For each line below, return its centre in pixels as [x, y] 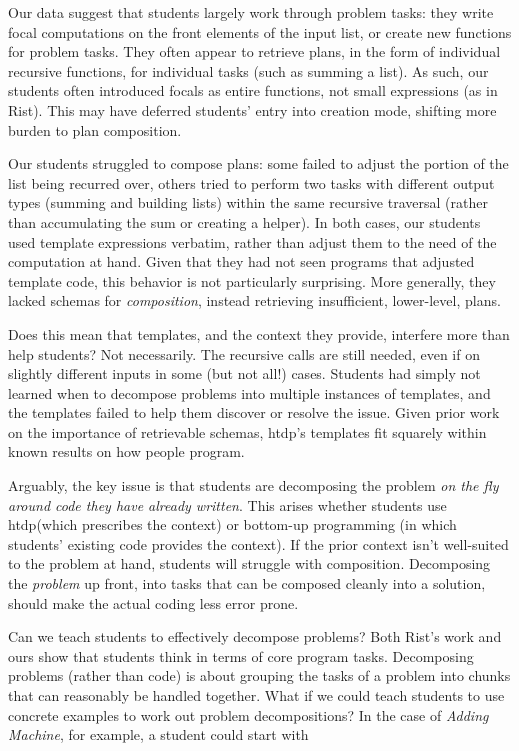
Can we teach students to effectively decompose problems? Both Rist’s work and [255, 636]
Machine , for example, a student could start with [158, 734]
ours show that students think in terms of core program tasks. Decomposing [241, 655]
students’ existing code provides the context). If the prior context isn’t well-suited [258, 543]
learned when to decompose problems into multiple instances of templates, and [249, 392]
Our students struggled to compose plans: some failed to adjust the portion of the [258, 163]
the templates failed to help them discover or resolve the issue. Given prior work [254, 412]
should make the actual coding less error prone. [153, 602]
